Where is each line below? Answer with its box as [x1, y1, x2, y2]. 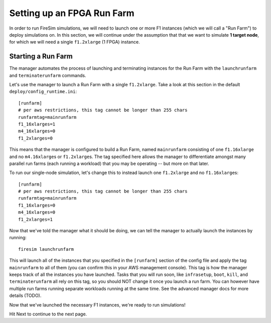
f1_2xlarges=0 [18, 135, 53, 141]
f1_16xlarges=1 [18, 121, 56, 127]
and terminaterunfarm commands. [9, 72, 86, 78]
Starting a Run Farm [9, 52, 73, 61]
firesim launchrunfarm [18, 246, 74, 252]
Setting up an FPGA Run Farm [9, 8, 135, 19]
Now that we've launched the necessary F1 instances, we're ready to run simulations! [9, 301, 186, 308]
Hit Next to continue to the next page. [9, 311, 87, 317]
